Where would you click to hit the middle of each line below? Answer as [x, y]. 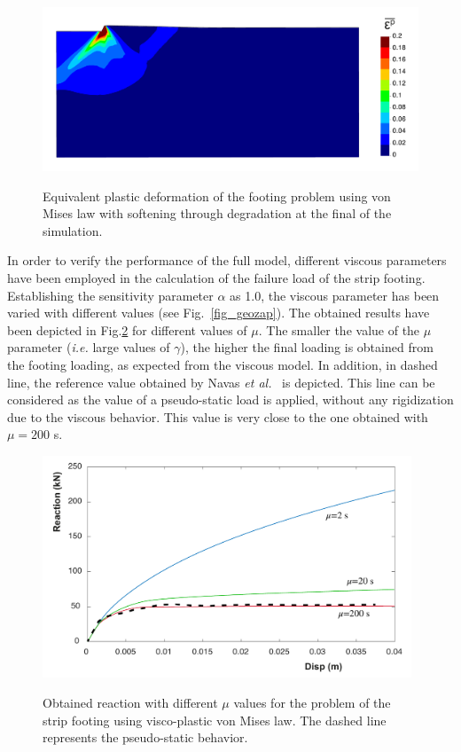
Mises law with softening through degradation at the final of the [217, 213]
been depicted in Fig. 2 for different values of [127, 329]
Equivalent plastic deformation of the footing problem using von [217, 196]
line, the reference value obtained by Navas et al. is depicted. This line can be [221, 382]
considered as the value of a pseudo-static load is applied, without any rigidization [230, 399]
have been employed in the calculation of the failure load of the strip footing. [216, 278]
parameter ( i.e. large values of [89, 347]
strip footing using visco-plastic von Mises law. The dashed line [215, 720]
